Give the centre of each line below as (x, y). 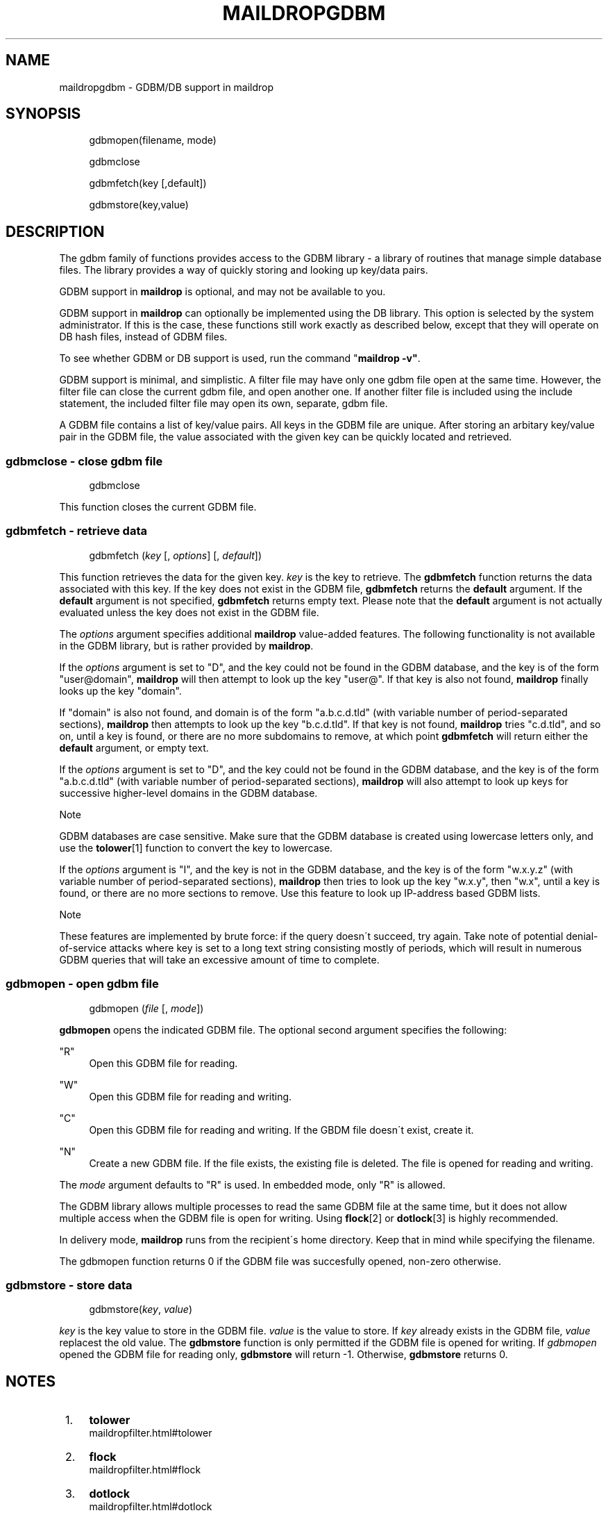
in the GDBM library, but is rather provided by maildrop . (186, 645)
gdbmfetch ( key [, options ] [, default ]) (176, 555)
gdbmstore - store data (69, 1285)
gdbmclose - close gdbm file (84, 461)
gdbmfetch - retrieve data (76, 531)
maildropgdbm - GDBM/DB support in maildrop (167, 87)
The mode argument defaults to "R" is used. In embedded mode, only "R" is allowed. (252, 1184)
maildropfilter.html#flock (145, 1470)
